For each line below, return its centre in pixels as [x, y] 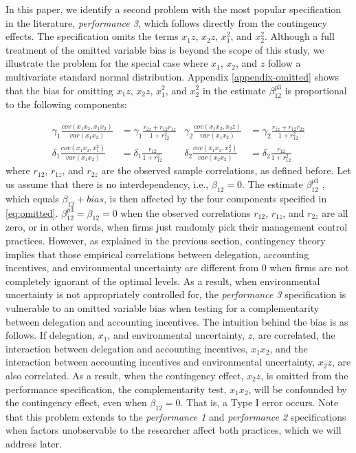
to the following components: [66, 104]
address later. [34, 444]
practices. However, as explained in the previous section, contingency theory [166, 240]
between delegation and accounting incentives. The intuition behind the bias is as [177, 321]
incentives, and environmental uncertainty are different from [132, 267]
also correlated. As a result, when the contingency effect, [125, 375]
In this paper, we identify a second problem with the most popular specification [174, 9]
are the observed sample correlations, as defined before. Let [226, 170]
